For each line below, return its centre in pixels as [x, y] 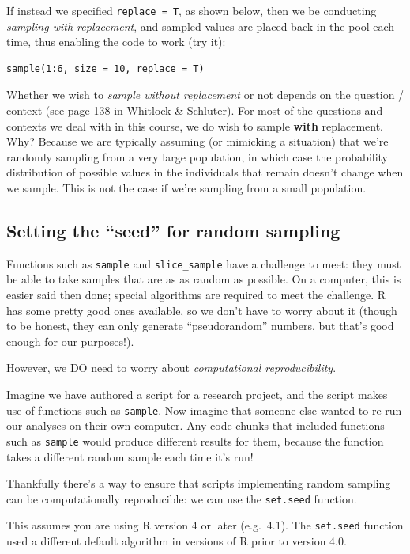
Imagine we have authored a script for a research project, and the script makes [197, 395]
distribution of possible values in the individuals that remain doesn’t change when [205, 172]
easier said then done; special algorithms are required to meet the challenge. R [196, 295]
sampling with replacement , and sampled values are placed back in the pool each [201, 26]
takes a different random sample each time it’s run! [130, 456]
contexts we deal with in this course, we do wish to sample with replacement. [195, 125]
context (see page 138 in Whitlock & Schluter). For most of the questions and [195, 110]
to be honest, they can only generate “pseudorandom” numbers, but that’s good [200, 326]
